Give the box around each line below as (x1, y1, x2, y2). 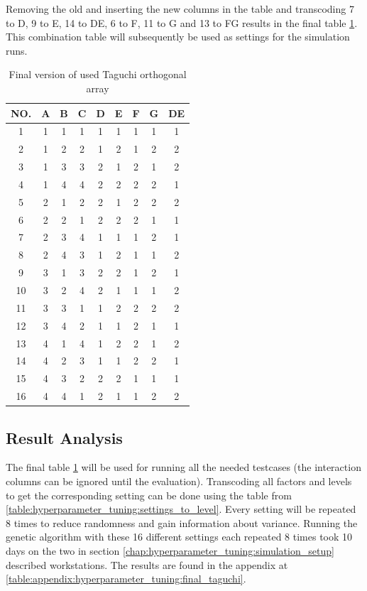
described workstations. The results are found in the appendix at (6, 557, 288, 572)
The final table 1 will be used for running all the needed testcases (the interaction (6, 460, 361, 475)
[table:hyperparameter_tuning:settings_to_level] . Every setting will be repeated (6, 501, 356, 516)
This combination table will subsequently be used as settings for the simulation (6, 29, 350, 44)
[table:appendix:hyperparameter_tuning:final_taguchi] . (6, 571, 246, 586)
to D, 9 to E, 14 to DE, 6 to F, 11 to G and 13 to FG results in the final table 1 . (6, 15, 358, 30)
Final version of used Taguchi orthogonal (9, 67, 187, 82)
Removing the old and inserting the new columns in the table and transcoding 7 (6, 1, 354, 16)
